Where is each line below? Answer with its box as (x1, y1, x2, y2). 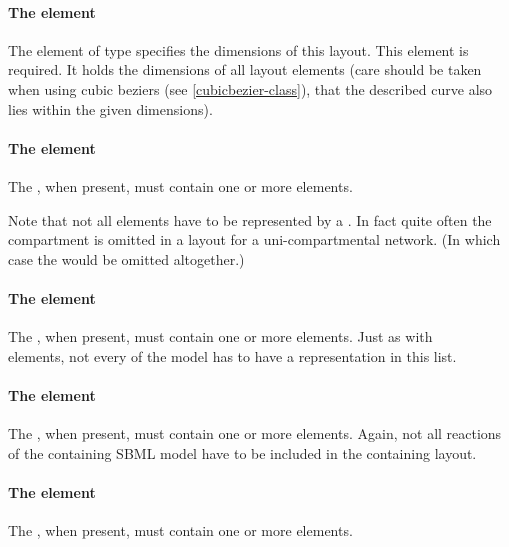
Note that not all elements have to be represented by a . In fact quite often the (8, 209, 492, 230)
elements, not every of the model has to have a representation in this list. (8, 345, 457, 366)
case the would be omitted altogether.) (8, 248, 245, 269)
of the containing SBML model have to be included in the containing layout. (8, 442, 477, 463)
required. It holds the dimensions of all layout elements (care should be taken (8, 59, 482, 80)
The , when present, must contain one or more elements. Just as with (8, 326, 433, 347)
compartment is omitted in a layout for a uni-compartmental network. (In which (8, 229, 501, 250)
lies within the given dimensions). (8, 98, 213, 119)
